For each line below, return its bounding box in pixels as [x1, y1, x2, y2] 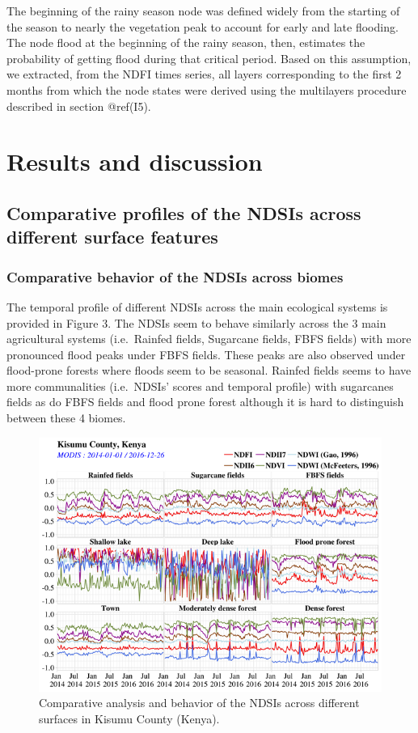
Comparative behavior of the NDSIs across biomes [6, 266, 344, 286]
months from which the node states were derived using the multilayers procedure [6, 81, 407, 98]
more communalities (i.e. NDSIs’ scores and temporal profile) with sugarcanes [6, 377, 394, 394]
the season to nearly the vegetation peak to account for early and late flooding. [6, 18, 399, 35]
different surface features [6, 224, 218, 249]
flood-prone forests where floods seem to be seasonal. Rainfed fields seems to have [6, 362, 412, 379]
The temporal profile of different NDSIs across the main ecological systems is [6, 298, 388, 315]
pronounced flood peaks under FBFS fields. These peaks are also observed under [6, 345, 406, 362]
